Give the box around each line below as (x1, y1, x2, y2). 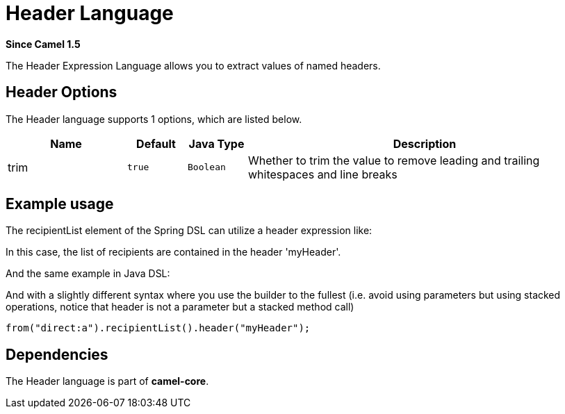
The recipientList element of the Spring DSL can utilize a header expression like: (6, 224, 372, 237)
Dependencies (6, 345, 108, 363)
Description (393, 136, 457, 151)
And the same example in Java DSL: (6, 267, 170, 280)
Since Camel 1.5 (6, 38, 81, 50)
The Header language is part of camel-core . (6, 375, 209, 388)
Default (136, 136, 176, 151)
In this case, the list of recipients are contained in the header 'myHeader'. (6, 246, 341, 258)
